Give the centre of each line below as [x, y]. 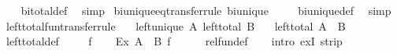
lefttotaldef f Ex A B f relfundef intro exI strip [174, 41]
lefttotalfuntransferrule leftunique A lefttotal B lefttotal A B [176, 25]
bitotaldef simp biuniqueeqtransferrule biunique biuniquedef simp [206, 10]
